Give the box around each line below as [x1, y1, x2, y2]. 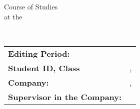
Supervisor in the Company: [8, 91, 122, 103]
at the [4, 11, 22, 21]
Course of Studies [4, 1, 58, 11]
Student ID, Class [8, 62, 80, 74]
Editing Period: [8, 47, 70, 59]
